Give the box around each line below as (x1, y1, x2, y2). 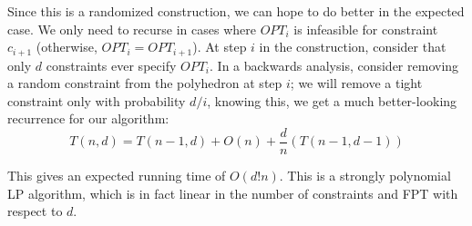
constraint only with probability (7, 91, 186, 110)
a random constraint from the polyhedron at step (7, 74, 282, 93)
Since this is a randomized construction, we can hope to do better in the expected (7, 2, 465, 20)
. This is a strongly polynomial (279, 166, 451, 185)
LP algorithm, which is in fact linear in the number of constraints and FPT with (7, 183, 458, 202)
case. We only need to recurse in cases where (7, 19, 256, 38)
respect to (7, 201, 63, 221)
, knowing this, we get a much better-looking (207, 91, 457, 110)
